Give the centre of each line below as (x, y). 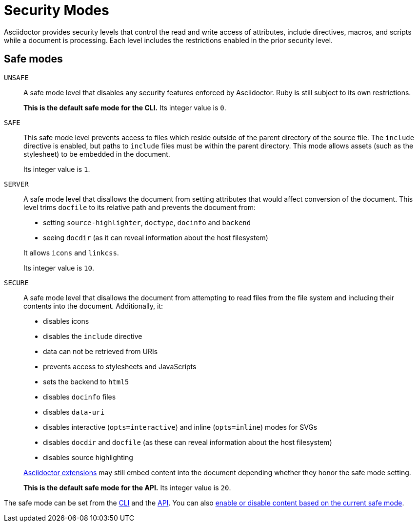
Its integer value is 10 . (59, 268)
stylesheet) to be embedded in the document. (97, 154)
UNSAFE (16, 77)
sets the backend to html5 (86, 381)
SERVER (16, 184)
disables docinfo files (80, 397)
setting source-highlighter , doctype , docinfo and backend (147, 222)
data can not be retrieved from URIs (100, 351)
